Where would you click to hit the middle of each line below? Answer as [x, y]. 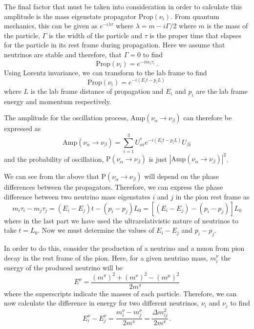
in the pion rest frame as [212, 196]
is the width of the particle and [95, 35]
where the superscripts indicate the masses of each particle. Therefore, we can [120, 293]
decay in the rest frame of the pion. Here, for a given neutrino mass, [106, 257]
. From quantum [195, 16]
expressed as [22, 128]
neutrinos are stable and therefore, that [63, 54]
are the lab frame [222, 91]
